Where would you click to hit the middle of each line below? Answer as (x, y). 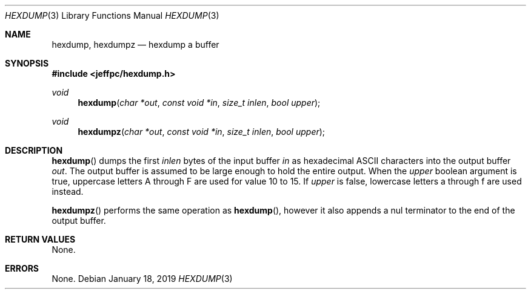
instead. (68, 191)
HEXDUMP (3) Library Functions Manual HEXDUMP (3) (112, 15)
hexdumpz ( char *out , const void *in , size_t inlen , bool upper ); (202, 132)
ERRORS (22, 268)
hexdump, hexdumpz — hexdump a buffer (135, 44)
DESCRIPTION (34, 150)
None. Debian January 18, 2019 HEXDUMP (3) (142, 279)
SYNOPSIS (27, 63)
